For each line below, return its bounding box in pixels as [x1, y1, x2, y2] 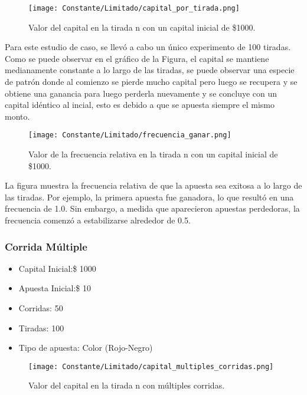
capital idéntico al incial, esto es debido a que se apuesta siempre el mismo [5, 98, 275, 111]
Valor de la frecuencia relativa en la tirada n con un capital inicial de [28, 148, 278, 160]
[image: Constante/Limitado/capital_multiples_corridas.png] [28, 362, 274, 371]
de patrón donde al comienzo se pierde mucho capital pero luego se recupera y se [5, 75, 298, 88]
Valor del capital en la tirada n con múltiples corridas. [28, 379, 225, 391]
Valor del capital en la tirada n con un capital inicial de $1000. [28, 21, 256, 33]
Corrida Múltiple [5, 239, 87, 254]
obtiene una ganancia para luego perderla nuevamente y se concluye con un [5, 87, 277, 99]
